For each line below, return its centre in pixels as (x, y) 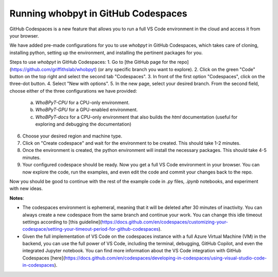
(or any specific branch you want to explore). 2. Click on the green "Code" (177, 69)
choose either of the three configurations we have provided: (73, 91)
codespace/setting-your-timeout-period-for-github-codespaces (91, 229)
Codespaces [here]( (44, 258)
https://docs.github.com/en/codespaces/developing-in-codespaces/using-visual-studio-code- (166, 258)
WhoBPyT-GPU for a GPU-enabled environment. (87, 110)
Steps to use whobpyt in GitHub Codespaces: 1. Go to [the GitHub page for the (93, 62)
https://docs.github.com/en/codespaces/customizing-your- (165, 222)
